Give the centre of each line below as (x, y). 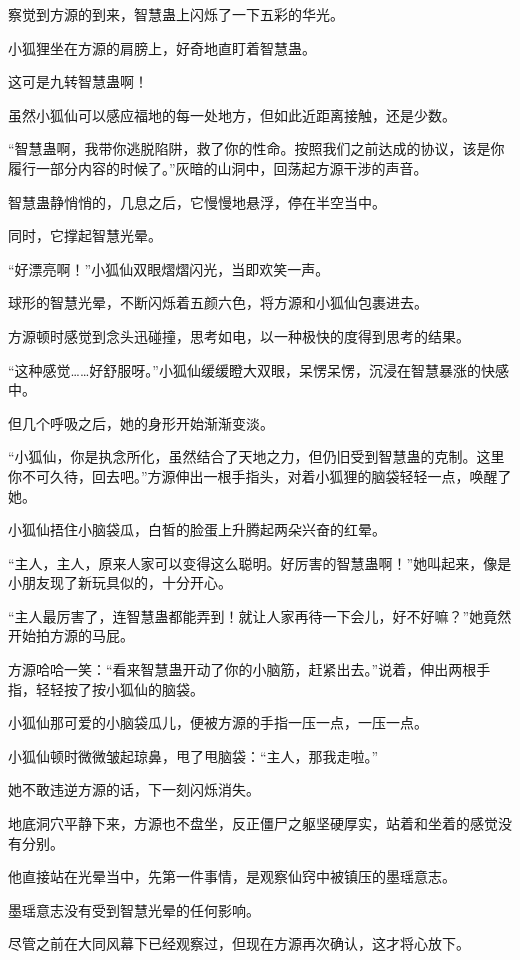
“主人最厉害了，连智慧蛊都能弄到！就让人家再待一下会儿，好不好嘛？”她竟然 (260, 615)
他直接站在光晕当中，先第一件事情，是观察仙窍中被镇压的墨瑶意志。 (232, 876)
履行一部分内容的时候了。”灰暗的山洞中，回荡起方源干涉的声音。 (218, 167)
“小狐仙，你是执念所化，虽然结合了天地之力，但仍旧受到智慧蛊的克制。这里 (256, 456)
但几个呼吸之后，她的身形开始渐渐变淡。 (141, 422)
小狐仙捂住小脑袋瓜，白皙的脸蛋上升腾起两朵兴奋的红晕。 (197, 529)
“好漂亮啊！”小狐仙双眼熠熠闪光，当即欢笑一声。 (169, 268)
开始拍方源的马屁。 (71, 635)
